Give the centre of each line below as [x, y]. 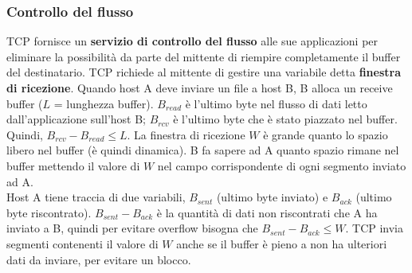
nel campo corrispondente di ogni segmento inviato [282, 165]
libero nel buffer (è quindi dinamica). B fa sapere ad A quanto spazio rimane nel [203, 150]
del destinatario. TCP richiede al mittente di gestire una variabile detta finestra [204, 72]
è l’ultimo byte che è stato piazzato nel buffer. [285, 119]
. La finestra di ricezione [186, 134]
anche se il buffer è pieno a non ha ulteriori [282, 243]
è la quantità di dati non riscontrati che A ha [267, 212]
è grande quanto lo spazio [326, 134]
